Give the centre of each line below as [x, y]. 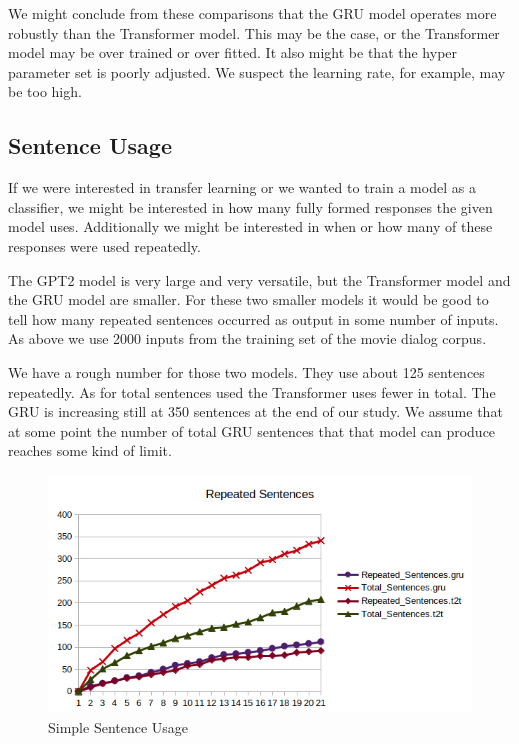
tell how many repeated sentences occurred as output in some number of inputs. [253, 318]
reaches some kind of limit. [90, 450]
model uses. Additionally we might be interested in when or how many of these [250, 226]
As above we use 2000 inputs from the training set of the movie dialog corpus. [247, 338]
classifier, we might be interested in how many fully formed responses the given [250, 206]
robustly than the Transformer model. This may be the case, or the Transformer [254, 32]
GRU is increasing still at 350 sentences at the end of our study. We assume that [255, 411]
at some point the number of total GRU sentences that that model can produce [252, 430]
